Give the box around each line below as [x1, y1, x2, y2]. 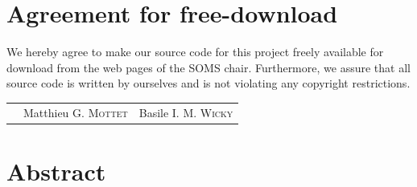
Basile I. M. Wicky [138, 104, 233, 120]
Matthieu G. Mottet [23, 104, 128, 120]
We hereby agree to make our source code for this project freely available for [6, 43, 384, 60]
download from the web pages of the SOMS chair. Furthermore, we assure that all [6, 59, 411, 75]
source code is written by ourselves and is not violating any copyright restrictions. [6, 75, 411, 91]
